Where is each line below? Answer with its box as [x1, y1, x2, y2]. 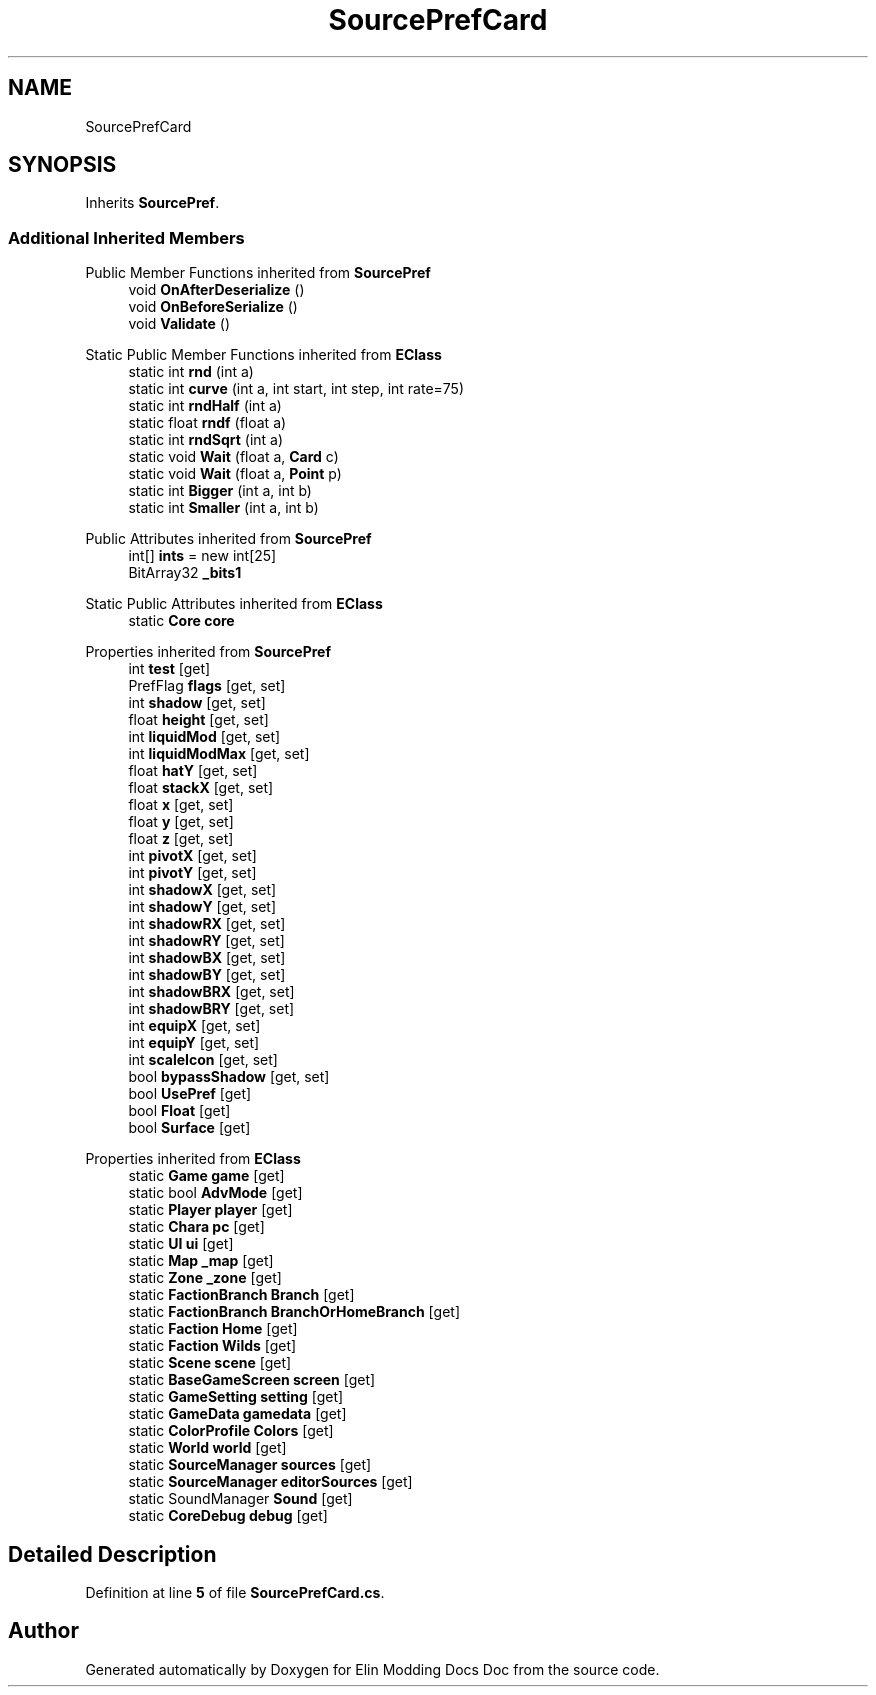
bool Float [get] [128, 1102, 231, 1120]
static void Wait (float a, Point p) [128, 465, 342, 483]
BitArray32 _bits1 [128, 564, 242, 582]
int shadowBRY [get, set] [128, 1000, 295, 1018]
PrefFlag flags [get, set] [128, 677, 286, 695]
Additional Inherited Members [8, 227, 245, 248]
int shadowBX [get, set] [128, 949, 286, 967]
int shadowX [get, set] [128, 881, 277, 899]
